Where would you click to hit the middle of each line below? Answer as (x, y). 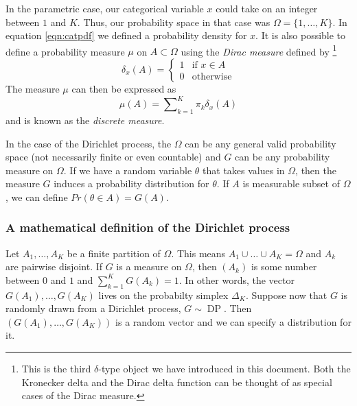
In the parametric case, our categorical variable (105, 8)
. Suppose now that (286, 295)
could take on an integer (267, 8)
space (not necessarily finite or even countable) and (113, 157)
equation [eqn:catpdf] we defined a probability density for (126, 35)
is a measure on (149, 266)
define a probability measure (65, 51)
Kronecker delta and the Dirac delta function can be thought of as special (177, 382)
